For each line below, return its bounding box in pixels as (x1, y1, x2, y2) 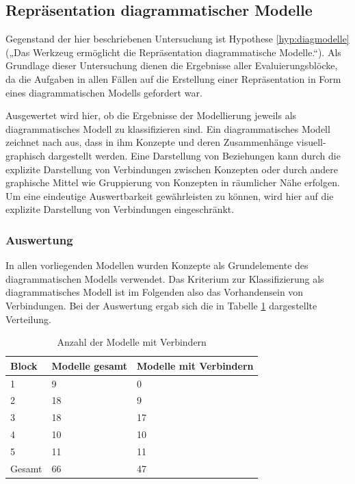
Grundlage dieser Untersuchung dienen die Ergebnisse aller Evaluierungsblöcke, (5, 58, 338, 73)
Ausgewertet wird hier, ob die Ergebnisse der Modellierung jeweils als (5, 108, 297, 123)
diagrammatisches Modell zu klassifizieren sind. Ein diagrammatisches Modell (5, 121, 330, 136)
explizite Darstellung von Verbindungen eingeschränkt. (5, 202, 235, 216)
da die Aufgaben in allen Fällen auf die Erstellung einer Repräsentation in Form (5, 71, 341, 86)
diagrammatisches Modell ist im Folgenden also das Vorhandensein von (5, 285, 304, 299)
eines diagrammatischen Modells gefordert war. (5, 85, 202, 99)
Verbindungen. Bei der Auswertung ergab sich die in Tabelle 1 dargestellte (5, 298, 317, 312)
